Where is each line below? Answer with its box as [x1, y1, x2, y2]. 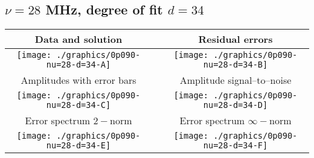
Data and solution [34, 32, 123, 46]
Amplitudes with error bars [21, 73, 136, 87]
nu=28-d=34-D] [203, 100, 268, 110]
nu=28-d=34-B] [203, 60, 268, 70]
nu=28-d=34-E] [46, 141, 111, 151]
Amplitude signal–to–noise [179, 73, 292, 87]
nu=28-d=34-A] [46, 60, 111, 70]
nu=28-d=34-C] [46, 100, 111, 110]
